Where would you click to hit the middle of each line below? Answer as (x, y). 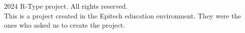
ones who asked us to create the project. (65, 25)
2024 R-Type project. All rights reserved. (66, 6)
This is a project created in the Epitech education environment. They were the (122, 15)
